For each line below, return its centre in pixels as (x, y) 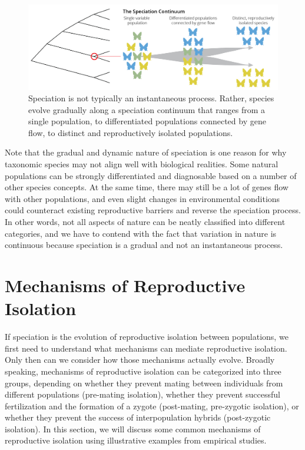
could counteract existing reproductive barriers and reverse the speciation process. (153, 210)
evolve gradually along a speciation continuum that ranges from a (147, 109)
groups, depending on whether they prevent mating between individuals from (144, 383)
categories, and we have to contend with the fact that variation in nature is (141, 233)
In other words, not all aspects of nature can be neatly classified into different (145, 222)
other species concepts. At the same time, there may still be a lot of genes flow (147, 187)
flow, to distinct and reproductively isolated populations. (131, 132)
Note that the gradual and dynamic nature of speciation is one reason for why (146, 152)
